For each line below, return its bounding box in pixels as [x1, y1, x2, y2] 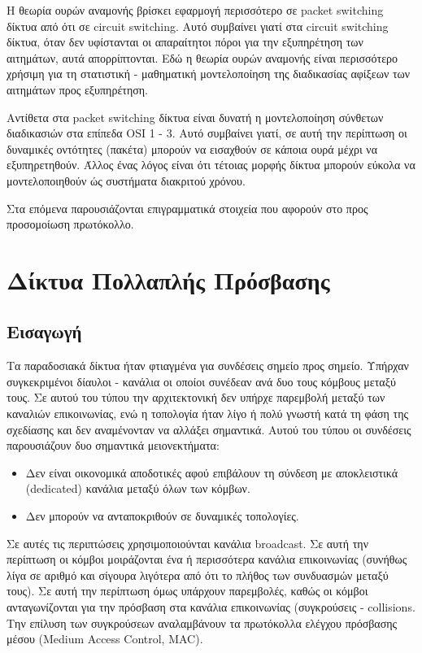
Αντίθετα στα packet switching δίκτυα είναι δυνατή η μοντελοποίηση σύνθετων [7, 108, 384, 125]
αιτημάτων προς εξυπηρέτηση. [7, 81, 148, 98]
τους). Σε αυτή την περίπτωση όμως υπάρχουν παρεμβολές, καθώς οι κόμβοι [7, 582, 368, 599]
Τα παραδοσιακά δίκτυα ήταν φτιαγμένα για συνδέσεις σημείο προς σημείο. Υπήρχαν [7, 357, 409, 374]
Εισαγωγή [7, 319, 82, 344]
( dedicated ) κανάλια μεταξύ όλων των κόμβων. [25, 480, 250, 497]
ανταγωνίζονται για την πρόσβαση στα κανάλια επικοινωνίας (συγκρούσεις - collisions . [7, 599, 415, 616]
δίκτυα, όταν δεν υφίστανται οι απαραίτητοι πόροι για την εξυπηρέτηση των [7, 33, 363, 50]
